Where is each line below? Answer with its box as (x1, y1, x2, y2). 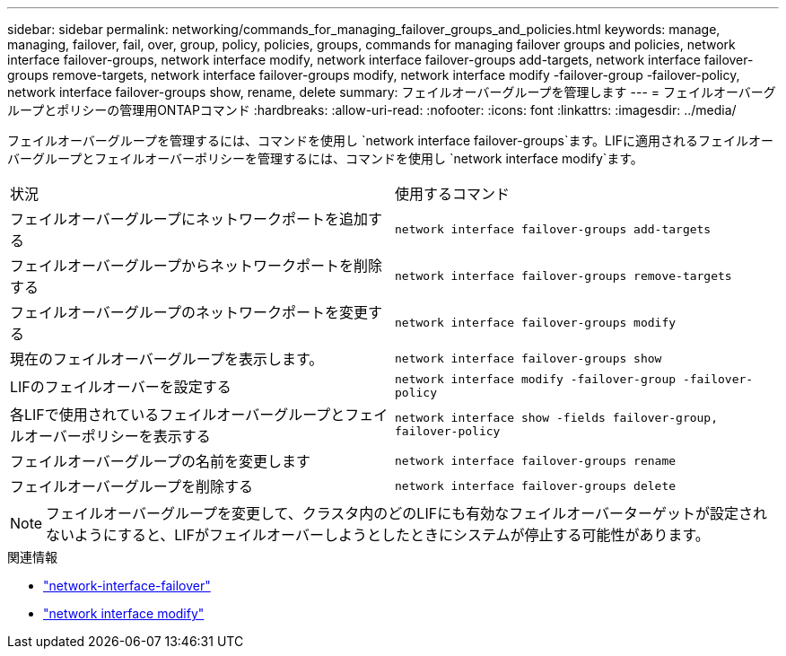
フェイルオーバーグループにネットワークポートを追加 (10, 210, 368, 228)
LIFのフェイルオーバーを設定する (10, 378, 231, 396)
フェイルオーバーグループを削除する (10, 477, 253, 495)
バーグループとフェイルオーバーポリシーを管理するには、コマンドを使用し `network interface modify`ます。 (7, 151, 643, 166)
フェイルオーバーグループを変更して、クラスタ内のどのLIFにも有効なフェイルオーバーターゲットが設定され (46, 504, 767, 522)
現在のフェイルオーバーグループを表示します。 (10, 350, 324, 368)
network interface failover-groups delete (395, 478, 677, 493)
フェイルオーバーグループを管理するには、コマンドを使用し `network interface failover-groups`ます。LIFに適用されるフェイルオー (7, 133, 774, 148)
